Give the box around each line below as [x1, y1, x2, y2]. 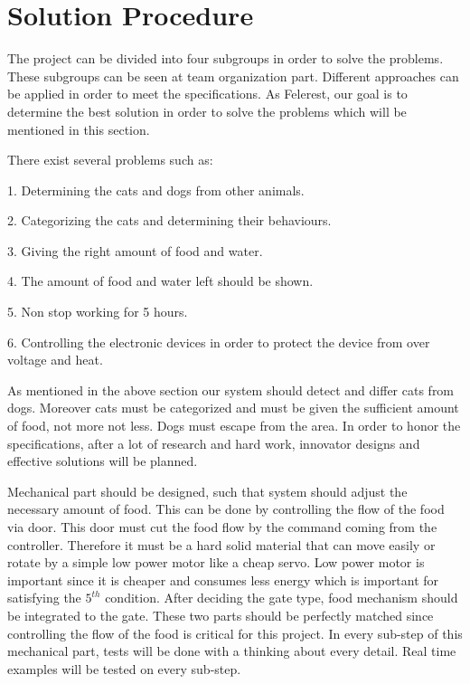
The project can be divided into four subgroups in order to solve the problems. [7, 49, 444, 68]
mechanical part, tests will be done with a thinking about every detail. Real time [7, 641, 456, 660]
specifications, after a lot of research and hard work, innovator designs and [7, 433, 420, 452]
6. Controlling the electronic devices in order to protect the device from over [7, 332, 430, 351]
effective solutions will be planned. [7, 451, 198, 470]
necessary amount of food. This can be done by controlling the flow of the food [7, 499, 445, 518]
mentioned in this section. [7, 119, 150, 138]
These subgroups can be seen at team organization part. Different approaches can [7, 66, 459, 85]
